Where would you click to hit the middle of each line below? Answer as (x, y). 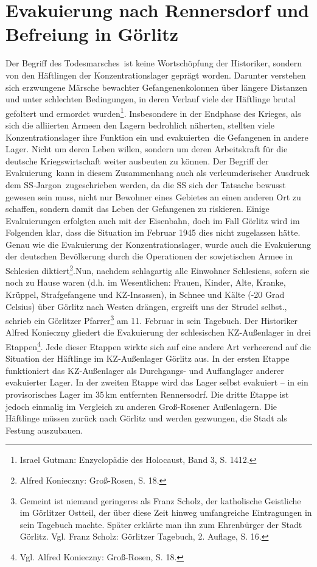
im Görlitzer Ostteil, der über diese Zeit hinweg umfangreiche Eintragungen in (166, 512)
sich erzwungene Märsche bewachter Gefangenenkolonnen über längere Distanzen (157, 87)
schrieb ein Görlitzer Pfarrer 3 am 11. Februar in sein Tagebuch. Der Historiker (152, 319)
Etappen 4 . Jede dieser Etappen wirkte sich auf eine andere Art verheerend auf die (158, 345)
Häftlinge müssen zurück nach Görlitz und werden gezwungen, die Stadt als (146, 418)
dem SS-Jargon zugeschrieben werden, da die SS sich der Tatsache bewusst (146, 184)
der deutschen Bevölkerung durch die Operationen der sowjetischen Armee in (149, 256)
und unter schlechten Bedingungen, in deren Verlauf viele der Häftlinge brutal (151, 99)
